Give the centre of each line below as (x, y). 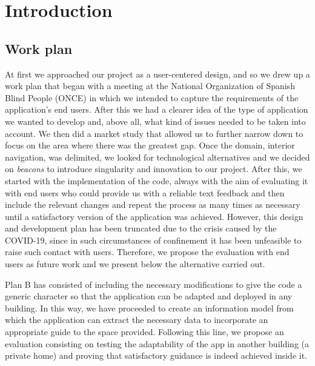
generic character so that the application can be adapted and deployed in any (149, 296)
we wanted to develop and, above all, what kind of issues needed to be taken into (155, 121)
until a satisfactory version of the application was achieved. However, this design (154, 216)
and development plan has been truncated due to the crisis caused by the (141, 228)
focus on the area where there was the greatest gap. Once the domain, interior (150, 145)
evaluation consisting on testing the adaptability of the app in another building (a (157, 343)
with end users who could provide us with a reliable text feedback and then (145, 192)
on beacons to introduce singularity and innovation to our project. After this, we (154, 169)
